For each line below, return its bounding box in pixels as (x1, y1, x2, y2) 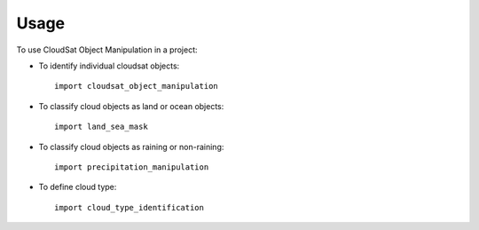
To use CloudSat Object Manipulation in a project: (16, 44, 199, 55)
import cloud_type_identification (54, 202, 204, 212)
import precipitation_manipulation (54, 162, 209, 172)
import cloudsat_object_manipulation (54, 81, 219, 91)
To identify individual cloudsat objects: (38, 60, 180, 71)
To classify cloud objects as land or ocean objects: (38, 100, 224, 111)
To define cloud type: (38, 182, 117, 193)
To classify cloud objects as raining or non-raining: (38, 141, 224, 152)
